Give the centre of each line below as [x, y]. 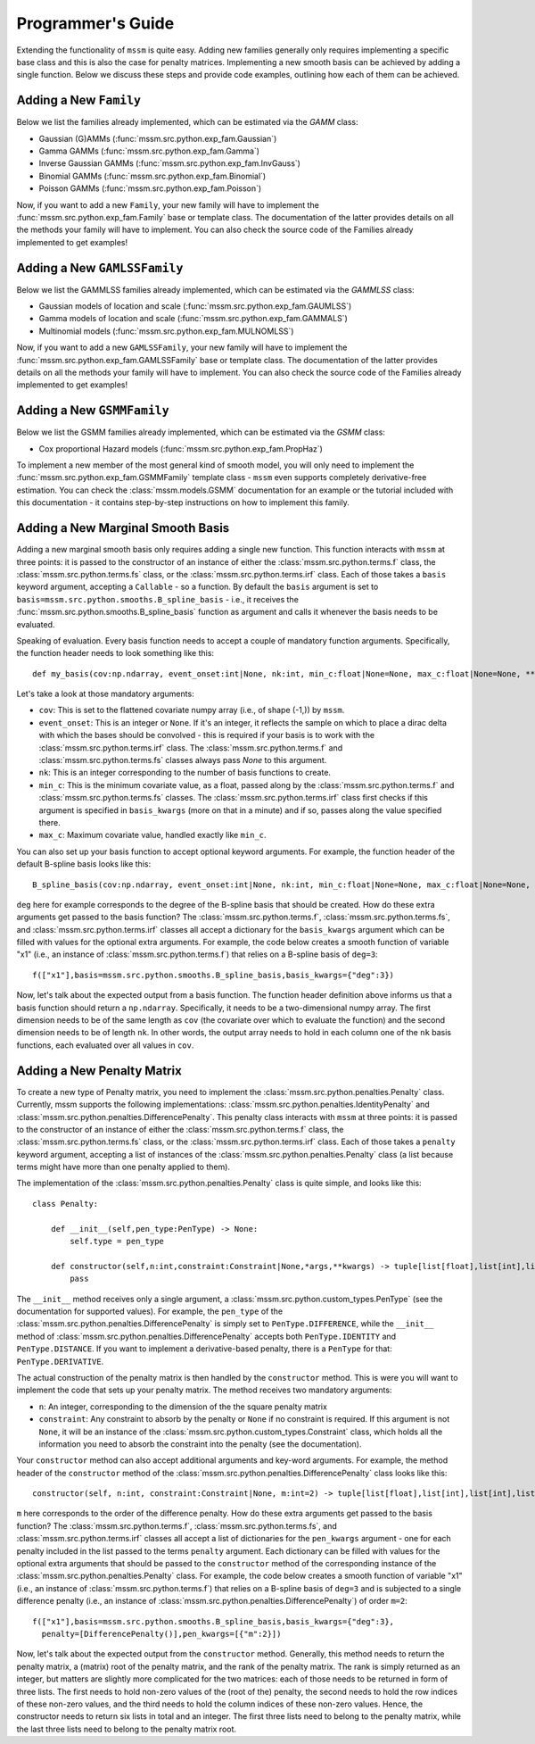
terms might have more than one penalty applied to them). [123, 1167]
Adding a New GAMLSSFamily [100, 268]
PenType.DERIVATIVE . [60, 1361]
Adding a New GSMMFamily [93, 411]
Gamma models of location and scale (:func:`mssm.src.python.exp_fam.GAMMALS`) [193, 319]
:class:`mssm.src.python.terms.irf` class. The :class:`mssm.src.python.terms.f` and [191, 747]
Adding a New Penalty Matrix [99, 1071]
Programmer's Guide [95, 23]
